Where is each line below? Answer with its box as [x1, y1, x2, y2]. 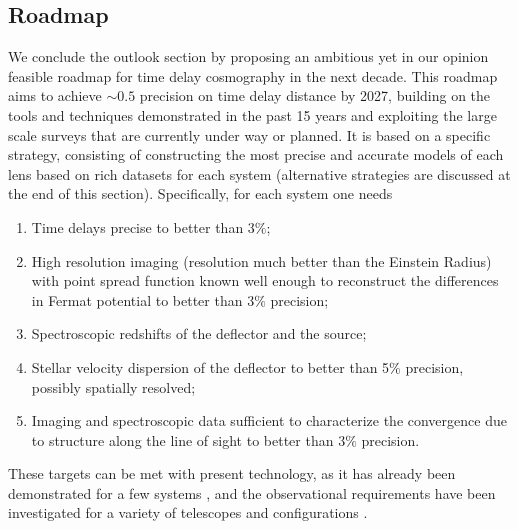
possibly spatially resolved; [31, 376, 196, 397]
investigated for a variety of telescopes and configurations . [8, 502, 368, 523]
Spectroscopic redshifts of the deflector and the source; [31, 323, 367, 344]
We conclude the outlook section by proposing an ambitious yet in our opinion [8, 46, 489, 67]
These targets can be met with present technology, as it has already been [8, 463, 456, 484]
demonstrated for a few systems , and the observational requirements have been [8, 482, 496, 503]
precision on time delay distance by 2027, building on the [139, 85, 491, 106]
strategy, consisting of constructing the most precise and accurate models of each [8, 144, 504, 165]
